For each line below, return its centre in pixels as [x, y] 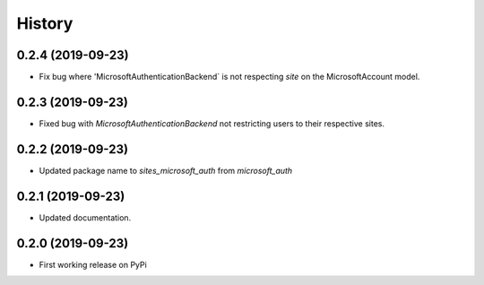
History [45, 23]
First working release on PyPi [93, 264]
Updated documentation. [85, 217]
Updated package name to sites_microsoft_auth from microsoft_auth [166, 170]
